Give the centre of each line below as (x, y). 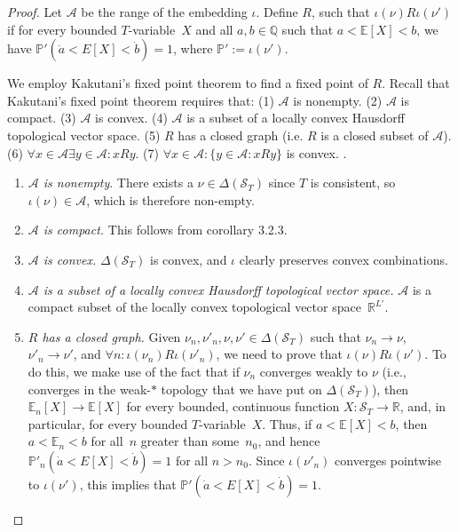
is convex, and (189, 259)
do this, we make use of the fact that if (134, 371)
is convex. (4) (131, 118)
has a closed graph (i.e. (241, 135)
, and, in (423, 406)
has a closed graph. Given (111, 336)
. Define (277, 12)
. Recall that (416, 83)
